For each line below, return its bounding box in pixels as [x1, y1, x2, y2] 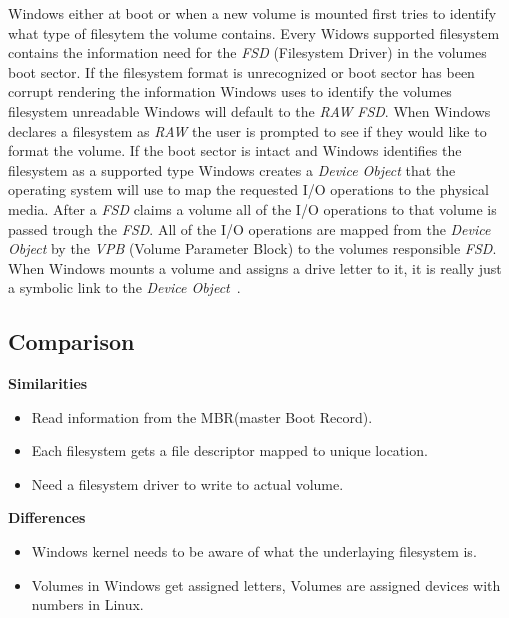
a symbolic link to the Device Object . [8, 277, 241, 298]
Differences [8, 507, 86, 528]
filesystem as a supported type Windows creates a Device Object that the [8, 159, 456, 180]
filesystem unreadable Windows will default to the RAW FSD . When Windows [8, 100, 491, 121]
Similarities [8, 373, 88, 394]
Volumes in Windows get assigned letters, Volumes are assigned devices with [31, 574, 501, 595]
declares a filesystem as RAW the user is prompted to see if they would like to [8, 120, 487, 141]
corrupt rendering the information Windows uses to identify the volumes [8, 81, 452, 102]
